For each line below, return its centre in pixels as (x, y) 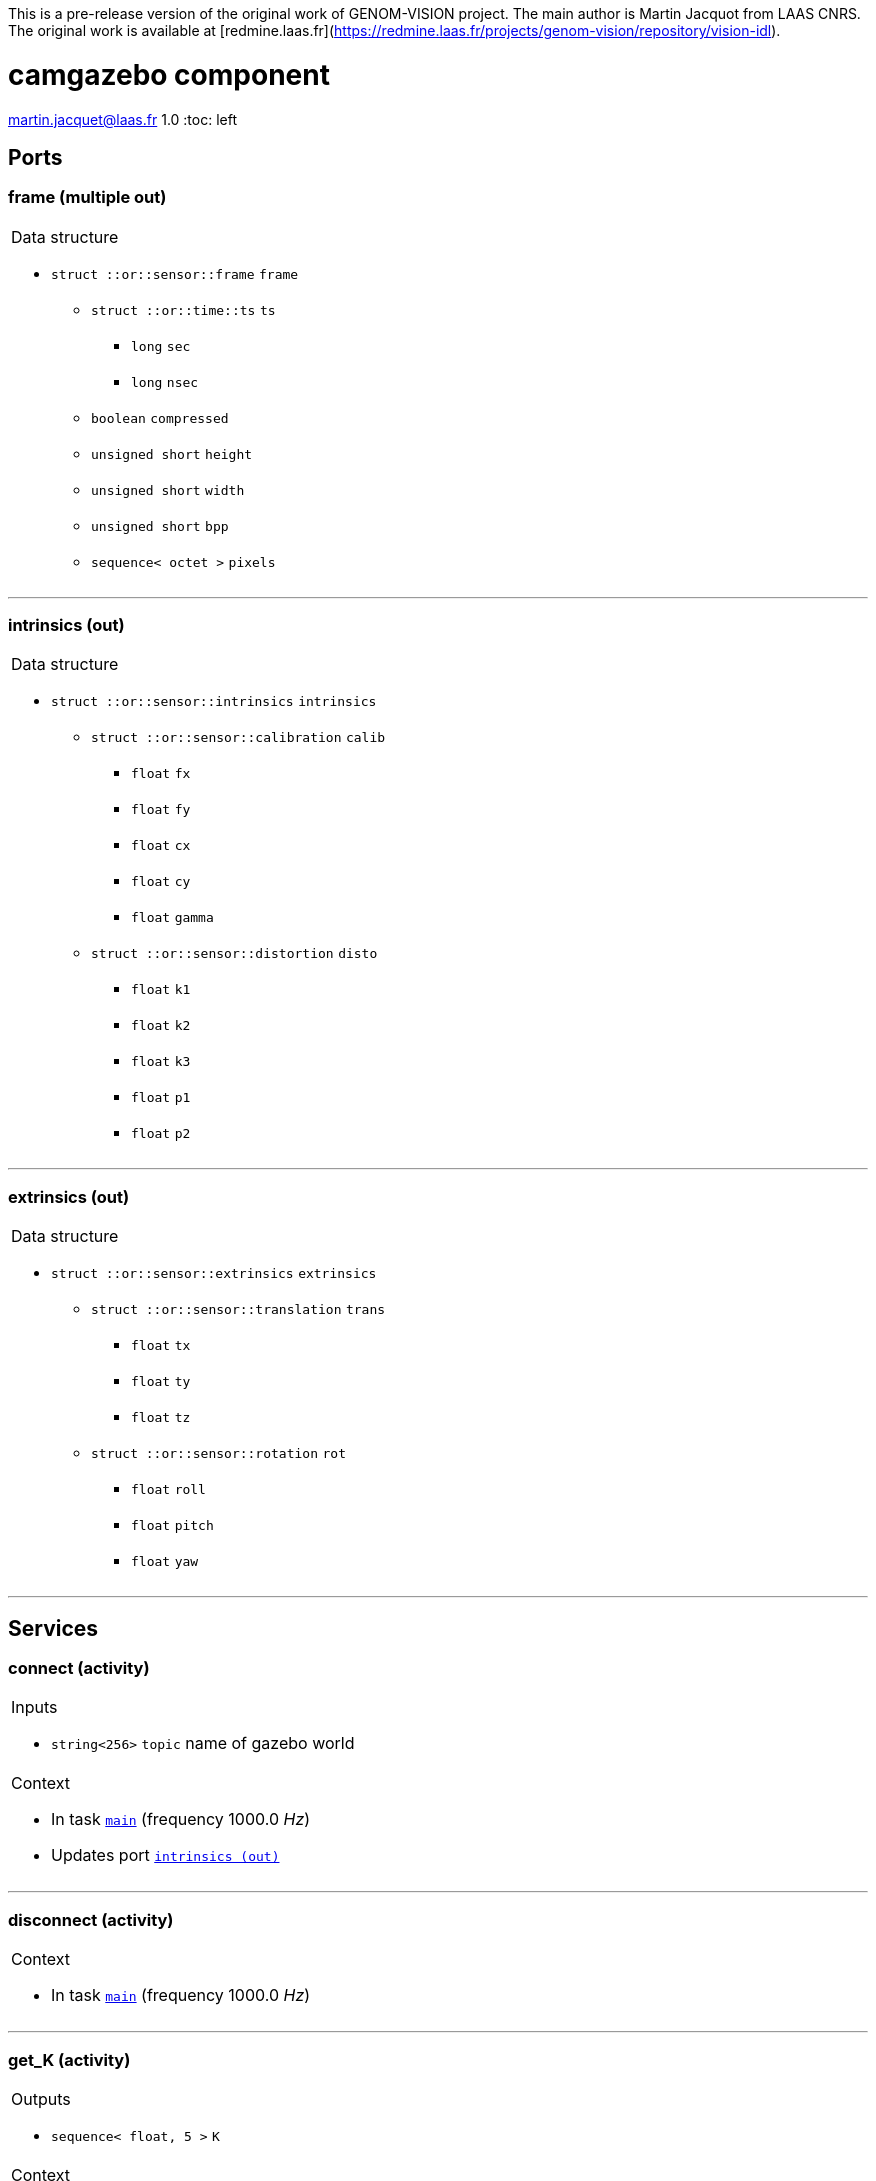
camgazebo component (169, 74)
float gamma (172, 918)
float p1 (161, 1098)
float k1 (161, 990)
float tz (161, 1418)
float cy (161, 882)
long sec (161, 346)
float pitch (172, 1526)
